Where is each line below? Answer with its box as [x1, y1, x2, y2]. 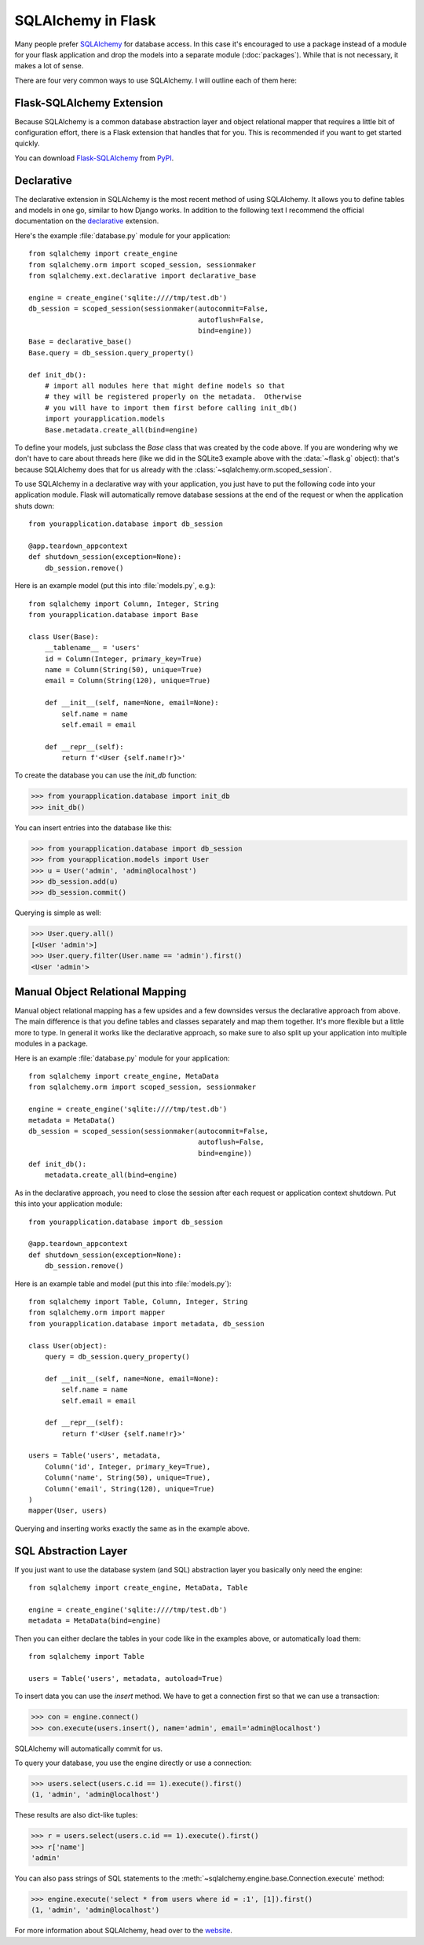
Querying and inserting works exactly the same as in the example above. [14, 1524, 250, 1533]
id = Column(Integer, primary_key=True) [44, 654, 203, 664]
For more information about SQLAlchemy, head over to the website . [14, 1926, 233, 1936]
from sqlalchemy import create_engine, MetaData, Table [28, 1583, 248, 1592]
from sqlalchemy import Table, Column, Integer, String [28, 1297, 248, 1306]
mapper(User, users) [28, 1506, 108, 1515]
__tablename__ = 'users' [44, 643, 141, 653]
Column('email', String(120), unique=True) [44, 1484, 215, 1493]
